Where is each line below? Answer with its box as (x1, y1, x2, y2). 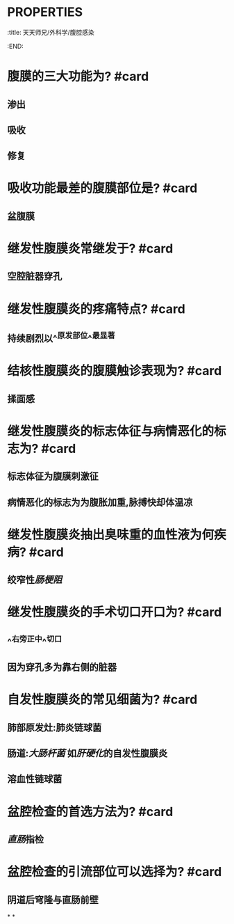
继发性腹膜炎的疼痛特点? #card (7, 301, 185, 317)
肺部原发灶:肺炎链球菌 (7, 722, 102, 733)
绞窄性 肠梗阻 (7, 574, 62, 586)
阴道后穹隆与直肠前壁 (7, 893, 99, 905)
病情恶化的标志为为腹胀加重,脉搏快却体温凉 (7, 496, 193, 508)
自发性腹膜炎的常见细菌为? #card (7, 692, 198, 708)
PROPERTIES (7, 4, 83, 20)
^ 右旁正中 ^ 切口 (7, 634, 62, 648)
